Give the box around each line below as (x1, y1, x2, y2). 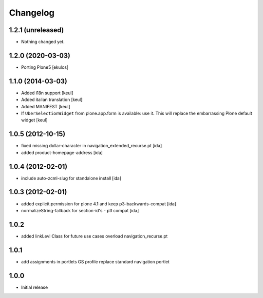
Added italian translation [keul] (21, 97, 83, 102)
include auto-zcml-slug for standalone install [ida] (21, 175, 122, 181)
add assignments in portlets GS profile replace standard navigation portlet (21, 258, 170, 264)
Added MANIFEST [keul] (21, 103, 71, 109)
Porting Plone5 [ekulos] (21, 64, 69, 70)
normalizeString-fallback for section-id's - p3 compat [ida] (21, 207, 139, 213)
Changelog (9, 7, 55, 18)
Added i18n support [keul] (21, 90, 74, 96)
